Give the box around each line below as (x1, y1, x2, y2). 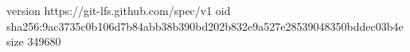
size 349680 (6, 33, 61, 50)
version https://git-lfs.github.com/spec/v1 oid (6, 2, 231, 18)
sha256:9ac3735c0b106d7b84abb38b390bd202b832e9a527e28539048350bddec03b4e (6, 17, 404, 34)
